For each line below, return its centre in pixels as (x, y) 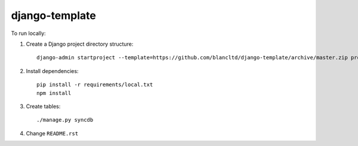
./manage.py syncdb (65, 120)
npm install (54, 93)
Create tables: (43, 106)
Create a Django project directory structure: (80, 44)
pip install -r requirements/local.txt (95, 85)
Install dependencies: (52, 71)
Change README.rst (52, 133)
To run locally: (28, 33)
